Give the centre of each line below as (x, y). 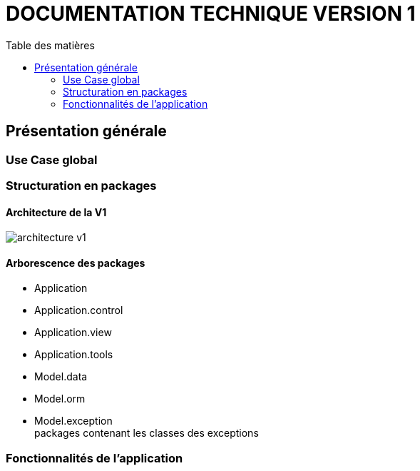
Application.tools (74, 355)
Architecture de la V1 (56, 212)
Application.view (73, 333)
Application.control (79, 310)
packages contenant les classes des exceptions (147, 433)
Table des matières (50, 45)
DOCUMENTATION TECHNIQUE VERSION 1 (211, 14)
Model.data (61, 377)
